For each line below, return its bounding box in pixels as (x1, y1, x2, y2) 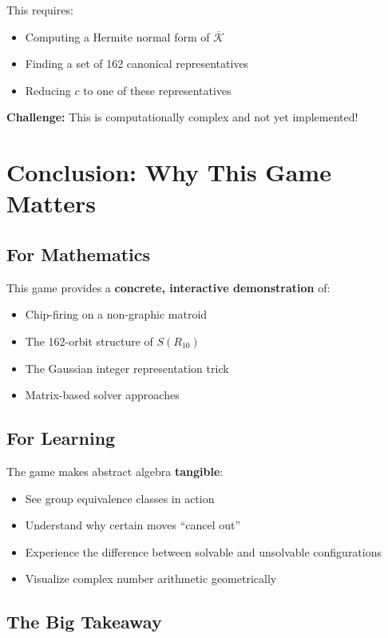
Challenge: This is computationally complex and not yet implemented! (6, 109, 358, 125)
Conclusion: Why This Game (6, 156, 331, 188)
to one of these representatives (83, 81, 232, 98)
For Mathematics (6, 241, 151, 266)
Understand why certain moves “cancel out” (25, 517, 241, 533)
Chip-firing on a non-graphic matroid (25, 306, 208, 323)
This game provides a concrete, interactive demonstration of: (6, 279, 331, 295)
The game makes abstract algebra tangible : (6, 462, 224, 479)
